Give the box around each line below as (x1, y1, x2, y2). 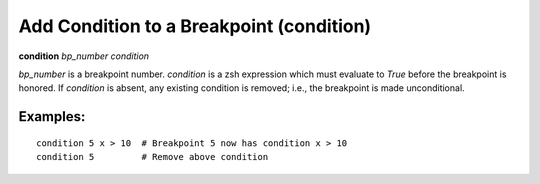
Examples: (18, 108, 86, 125)
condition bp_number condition (18, 50, 150, 62)
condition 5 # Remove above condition (36, 151, 269, 163)
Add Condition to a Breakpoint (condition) (18, 15, 372, 37)
